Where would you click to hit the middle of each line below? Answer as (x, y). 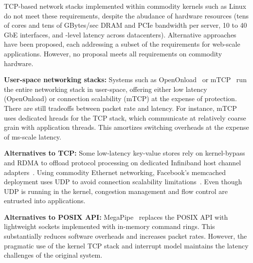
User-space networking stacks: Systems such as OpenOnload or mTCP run (125, 79)
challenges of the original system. (53, 255)
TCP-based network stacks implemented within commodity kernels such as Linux (125, 6)
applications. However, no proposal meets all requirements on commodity (113, 53)
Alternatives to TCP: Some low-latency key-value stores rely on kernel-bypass (125, 153)
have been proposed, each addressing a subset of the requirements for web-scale (122, 44)
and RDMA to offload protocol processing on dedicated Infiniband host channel (123, 162)
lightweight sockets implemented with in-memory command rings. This (109, 226)
